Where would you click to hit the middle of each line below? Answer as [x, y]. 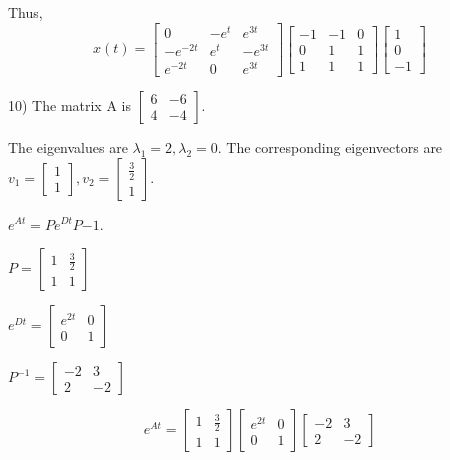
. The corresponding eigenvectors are [330, 146]
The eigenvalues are [68, 146]
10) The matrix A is [69, 104]
